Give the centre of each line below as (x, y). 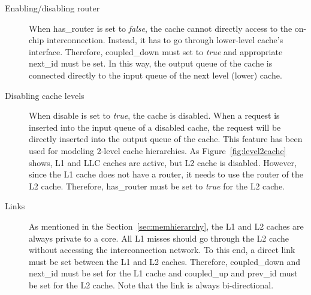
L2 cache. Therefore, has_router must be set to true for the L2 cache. (157, 186)
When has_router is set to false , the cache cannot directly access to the (161, 28)
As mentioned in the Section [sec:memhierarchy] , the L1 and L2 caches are (166, 226)
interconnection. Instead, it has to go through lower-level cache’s (165, 40)
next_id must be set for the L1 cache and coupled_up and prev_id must (163, 273)
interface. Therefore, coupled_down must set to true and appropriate (156, 51)
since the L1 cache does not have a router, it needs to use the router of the (166, 174)
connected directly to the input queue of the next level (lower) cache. (155, 75)
